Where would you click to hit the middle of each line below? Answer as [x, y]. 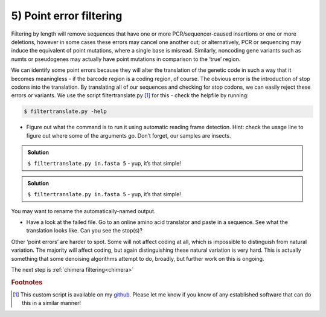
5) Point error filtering [67, 16]
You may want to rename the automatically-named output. [83, 211]
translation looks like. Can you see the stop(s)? [85, 231]
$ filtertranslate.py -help [65, 111]
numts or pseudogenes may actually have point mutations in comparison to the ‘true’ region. [126, 59]
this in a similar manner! [52, 303]
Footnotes [27, 282]
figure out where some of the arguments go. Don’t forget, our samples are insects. [129, 135]
